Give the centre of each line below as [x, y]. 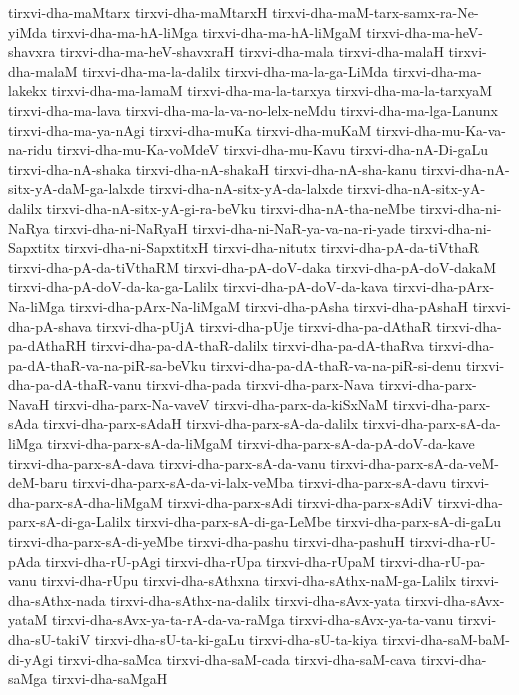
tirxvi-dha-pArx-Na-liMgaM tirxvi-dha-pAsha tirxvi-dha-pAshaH [269, 305]
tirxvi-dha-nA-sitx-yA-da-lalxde [246, 188]
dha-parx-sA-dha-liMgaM [85, 501]
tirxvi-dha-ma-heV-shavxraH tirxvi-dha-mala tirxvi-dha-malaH [251, 51]
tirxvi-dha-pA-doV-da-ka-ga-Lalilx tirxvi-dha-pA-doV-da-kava [198, 286]
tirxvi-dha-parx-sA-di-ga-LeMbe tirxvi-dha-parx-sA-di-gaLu [318, 521]
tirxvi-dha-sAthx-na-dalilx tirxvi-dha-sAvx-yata [255, 599]
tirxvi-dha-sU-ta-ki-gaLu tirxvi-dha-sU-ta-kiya [236, 639]
